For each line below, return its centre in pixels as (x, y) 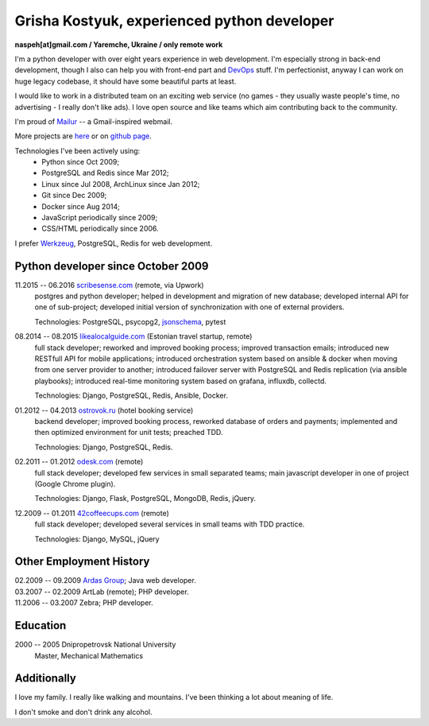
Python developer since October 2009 (112, 266)
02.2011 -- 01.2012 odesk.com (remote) (79, 462)
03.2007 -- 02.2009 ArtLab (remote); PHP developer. (102, 592)
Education (41, 625)
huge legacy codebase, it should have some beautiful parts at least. (126, 81)
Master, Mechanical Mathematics (89, 655)
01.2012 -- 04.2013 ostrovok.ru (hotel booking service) (104, 410)
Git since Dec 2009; (74, 196)
